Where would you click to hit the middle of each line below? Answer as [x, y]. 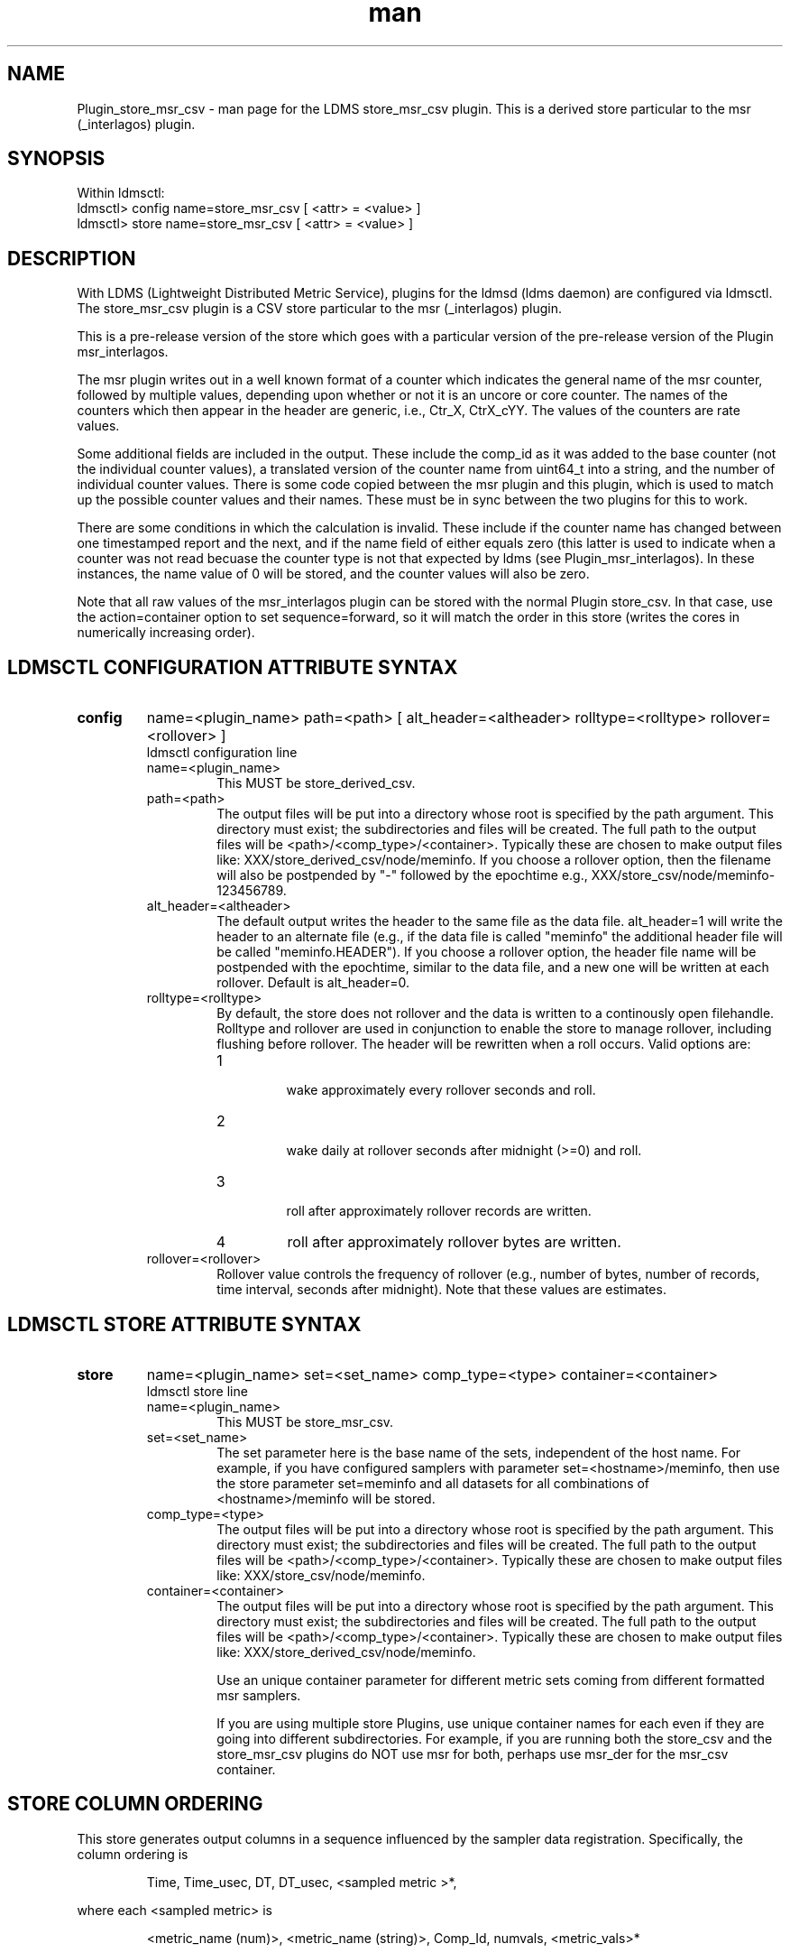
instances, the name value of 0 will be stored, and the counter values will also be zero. [333, 574]
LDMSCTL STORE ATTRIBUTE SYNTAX [184, 1324]
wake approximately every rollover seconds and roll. [441, 1090]
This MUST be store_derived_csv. [316, 783]
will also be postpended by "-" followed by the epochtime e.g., [402, 875]
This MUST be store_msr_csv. [305, 1421]
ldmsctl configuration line [222, 753]
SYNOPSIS [56, 159]
